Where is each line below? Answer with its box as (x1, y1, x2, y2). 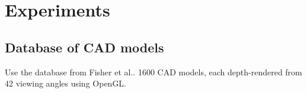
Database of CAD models (5, 38, 164, 56)
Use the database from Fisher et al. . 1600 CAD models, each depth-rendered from (5, 65, 302, 78)
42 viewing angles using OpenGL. (5, 77, 127, 89)
